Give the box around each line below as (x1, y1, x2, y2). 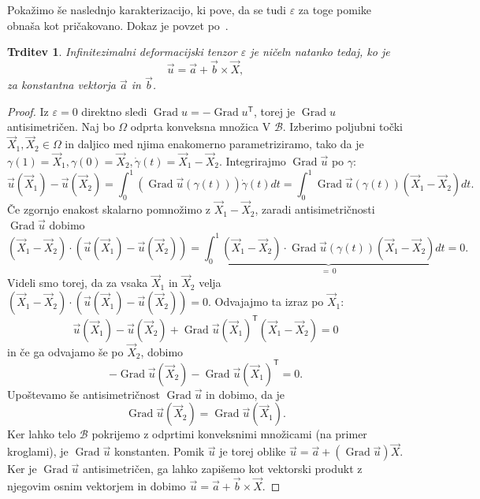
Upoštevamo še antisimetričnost (7, 385, 160, 402)
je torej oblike (219, 443, 286, 460)
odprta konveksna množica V (130, 118, 271, 135)
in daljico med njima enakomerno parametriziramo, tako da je (65, 136, 364, 152)
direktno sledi (81, 102, 147, 119)
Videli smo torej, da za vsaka (7, 274, 148, 291)
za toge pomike (298, 2, 372, 17)
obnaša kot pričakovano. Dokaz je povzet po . (7, 17, 229, 33)
